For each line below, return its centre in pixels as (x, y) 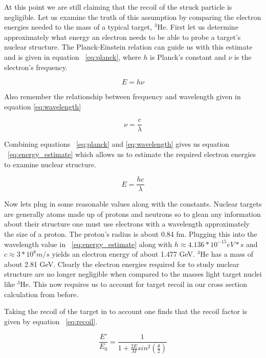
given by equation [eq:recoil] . (51, 321)
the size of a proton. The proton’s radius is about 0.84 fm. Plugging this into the (131, 234)
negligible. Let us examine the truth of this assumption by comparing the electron (133, 17)
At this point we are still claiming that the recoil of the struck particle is (118, 7)
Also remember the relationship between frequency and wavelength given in (123, 96)
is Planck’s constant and (188, 57)
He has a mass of (227, 254)
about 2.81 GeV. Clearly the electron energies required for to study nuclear (122, 264)
